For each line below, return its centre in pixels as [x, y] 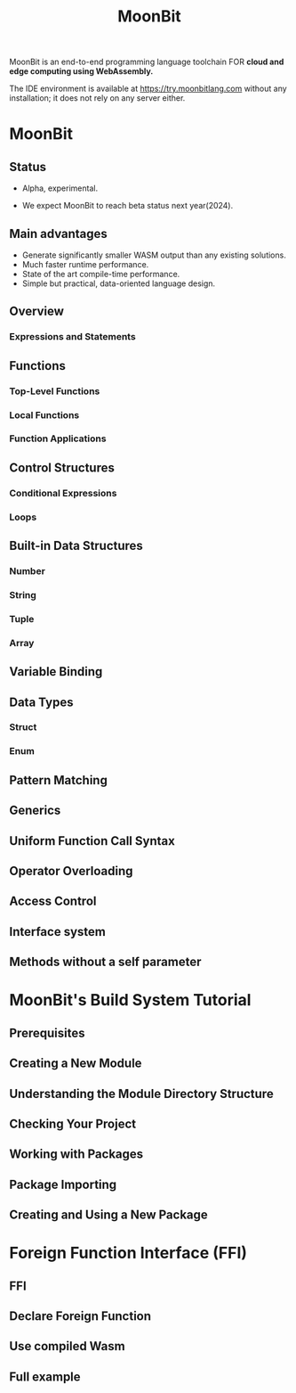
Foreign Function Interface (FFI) [128, 1253]
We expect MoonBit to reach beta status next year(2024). [128, 206]
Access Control [53, 901]
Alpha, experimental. [60, 188]
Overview [37, 311]
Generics [35, 811]
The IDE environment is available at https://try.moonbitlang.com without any [148, 89]
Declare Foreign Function [80, 1316]
